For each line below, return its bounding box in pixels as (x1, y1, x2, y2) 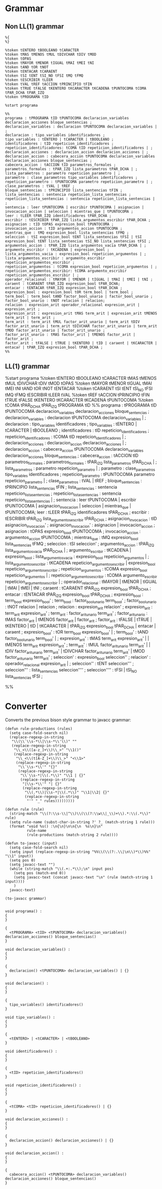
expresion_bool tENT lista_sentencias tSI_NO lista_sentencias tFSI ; (5, 239, 151, 244)
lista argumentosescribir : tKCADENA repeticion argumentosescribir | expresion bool (5, 560, 156, 567)
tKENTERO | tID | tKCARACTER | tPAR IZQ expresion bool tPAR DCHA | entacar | (5, 623, 156, 630)
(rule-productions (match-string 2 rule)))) (26, 832, 118, 837)
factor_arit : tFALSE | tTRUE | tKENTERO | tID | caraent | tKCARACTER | (5, 341, 158, 345)
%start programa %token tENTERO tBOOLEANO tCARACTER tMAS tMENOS (5, 375, 157, 381)
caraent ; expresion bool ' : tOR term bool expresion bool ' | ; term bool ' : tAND (5, 629, 149, 636)
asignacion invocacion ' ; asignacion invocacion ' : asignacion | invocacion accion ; (5, 522, 155, 529)
